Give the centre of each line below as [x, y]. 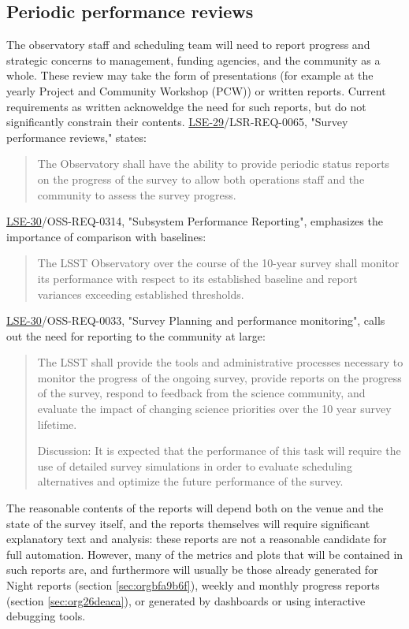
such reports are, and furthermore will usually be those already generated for [192, 569]
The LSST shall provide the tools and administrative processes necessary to [220, 362]
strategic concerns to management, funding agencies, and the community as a [193, 60]
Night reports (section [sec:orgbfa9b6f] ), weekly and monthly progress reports [193, 585]
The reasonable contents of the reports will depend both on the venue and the [195, 508]
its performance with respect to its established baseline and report [197, 278]
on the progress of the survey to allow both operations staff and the [201, 179]
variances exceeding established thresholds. [141, 294]
